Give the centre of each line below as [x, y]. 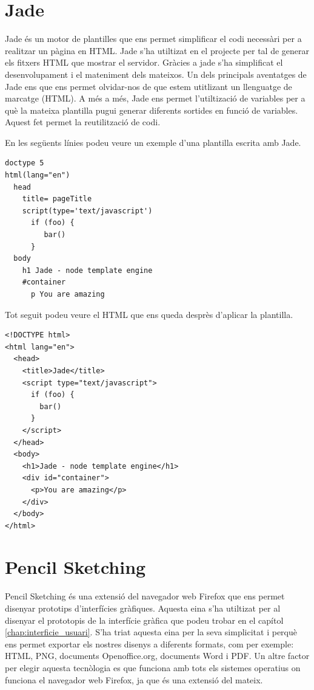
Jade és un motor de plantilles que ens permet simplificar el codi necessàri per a [153, 39]
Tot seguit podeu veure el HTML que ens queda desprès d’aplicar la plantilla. [149, 314]
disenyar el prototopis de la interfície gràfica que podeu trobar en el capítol [144, 620]
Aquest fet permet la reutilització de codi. [83, 122]
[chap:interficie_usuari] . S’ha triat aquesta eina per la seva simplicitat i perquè [151, 632]
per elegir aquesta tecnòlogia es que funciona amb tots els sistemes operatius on [153, 667]
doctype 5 [25, 163]
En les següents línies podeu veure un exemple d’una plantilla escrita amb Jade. [153, 142]
